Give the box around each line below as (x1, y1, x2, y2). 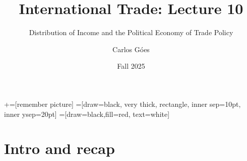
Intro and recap (4, 138, 115, 158)
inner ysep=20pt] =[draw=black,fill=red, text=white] (4, 108, 170, 119)
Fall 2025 (117, 61, 145, 71)
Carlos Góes (112, 44, 150, 54)
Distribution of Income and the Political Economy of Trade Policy (29, 27, 233, 38)
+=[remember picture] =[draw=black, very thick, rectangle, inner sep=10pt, (4, 98, 241, 109)
